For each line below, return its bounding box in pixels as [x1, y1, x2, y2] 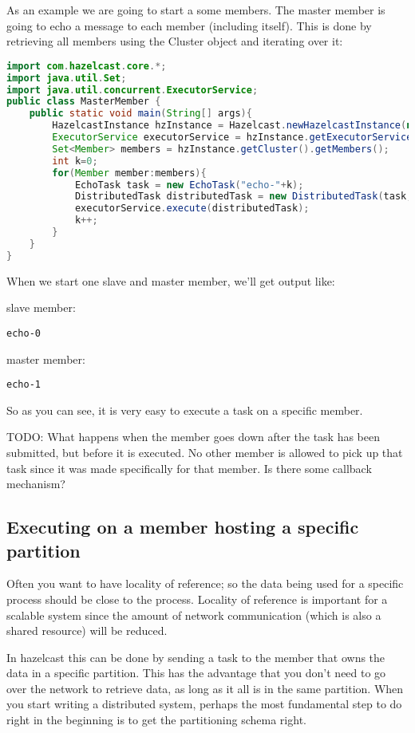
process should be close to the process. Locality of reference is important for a [6, 590, 388, 607]
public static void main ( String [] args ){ [29, 108, 252, 120]
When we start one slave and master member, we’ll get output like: [6, 272, 335, 289]
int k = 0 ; [52, 155, 98, 167]
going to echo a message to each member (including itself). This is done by [6, 17, 372, 33]
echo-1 [6, 379, 41, 391]
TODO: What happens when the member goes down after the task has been [6, 428, 381, 445]
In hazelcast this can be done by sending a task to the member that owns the [6, 648, 385, 665]
